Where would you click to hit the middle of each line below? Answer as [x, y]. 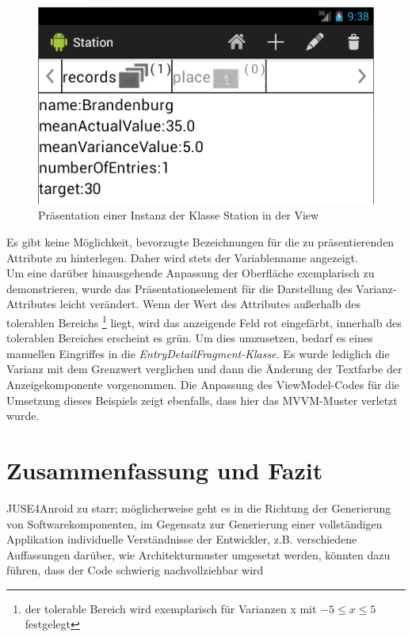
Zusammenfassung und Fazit [165, 469]
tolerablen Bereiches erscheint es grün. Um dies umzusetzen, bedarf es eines [190, 338]
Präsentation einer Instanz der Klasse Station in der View [179, 215]
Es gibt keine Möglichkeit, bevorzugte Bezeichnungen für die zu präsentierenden [200, 242]
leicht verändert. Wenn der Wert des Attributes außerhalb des [210, 304]
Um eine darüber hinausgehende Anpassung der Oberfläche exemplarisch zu [191, 273]
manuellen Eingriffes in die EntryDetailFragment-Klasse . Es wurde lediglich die [198, 353]
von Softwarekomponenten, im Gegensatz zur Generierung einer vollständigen [195, 523]
